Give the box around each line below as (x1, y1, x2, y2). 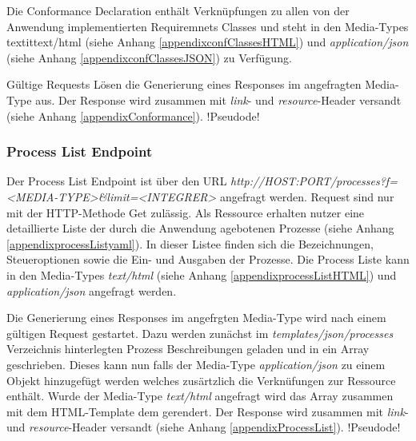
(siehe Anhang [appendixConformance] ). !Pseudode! (6, 107, 260, 124)
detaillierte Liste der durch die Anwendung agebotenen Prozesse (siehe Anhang (6, 220, 394, 236)
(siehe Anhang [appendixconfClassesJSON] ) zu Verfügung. (6, 49, 292, 66)
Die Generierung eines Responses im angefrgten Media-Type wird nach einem (6, 309, 386, 326)
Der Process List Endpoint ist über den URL (6, 173, 227, 189)
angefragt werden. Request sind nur (219, 188, 394, 205)
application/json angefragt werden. (6, 282, 177, 299)
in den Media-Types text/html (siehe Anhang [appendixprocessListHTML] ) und (6, 266, 397, 283)
